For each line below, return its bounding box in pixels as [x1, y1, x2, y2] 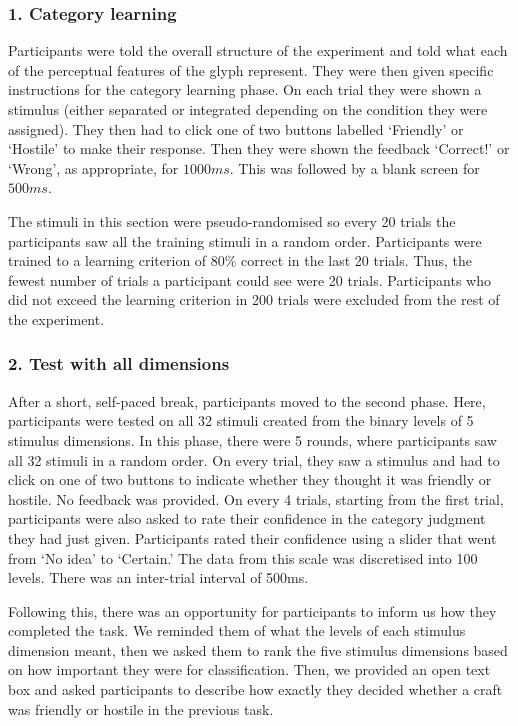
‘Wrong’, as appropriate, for [8, 157, 179, 178]
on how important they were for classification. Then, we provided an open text [8, 659, 491, 680]
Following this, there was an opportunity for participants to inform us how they [8, 600, 497, 621]
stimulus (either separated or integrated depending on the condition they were [8, 99, 488, 119]
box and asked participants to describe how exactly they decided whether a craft [8, 679, 503, 700]
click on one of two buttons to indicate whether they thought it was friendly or [8, 469, 492, 490]
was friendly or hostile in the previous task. [8, 698, 274, 719]
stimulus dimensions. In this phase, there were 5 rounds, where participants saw [8, 429, 497, 450]
